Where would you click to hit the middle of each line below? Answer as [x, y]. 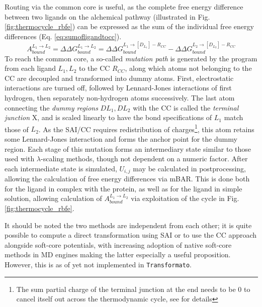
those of [17, 129]
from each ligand [30, 68]
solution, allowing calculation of [53, 198]
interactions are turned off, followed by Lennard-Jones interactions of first [118, 88]
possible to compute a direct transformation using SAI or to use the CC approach [131, 235]
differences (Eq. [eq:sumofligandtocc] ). [63, 36]
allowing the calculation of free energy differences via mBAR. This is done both [127, 179]
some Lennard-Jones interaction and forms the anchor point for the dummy [121, 139]
